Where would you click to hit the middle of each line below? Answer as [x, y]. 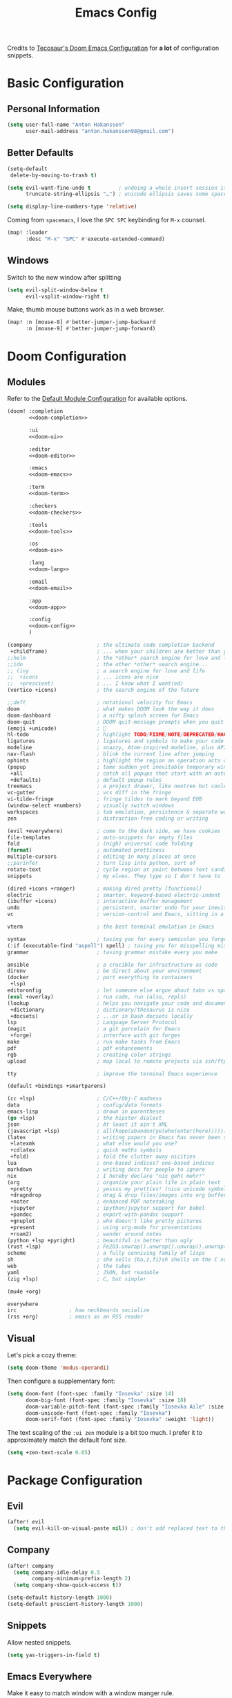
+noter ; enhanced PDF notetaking [92, 1202]
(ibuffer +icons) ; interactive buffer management [100, 902]
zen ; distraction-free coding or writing [108, 819]
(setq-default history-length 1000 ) [60, 1598]
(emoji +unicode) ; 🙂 [57, 729]
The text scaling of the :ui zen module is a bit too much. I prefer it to [105, 1433]
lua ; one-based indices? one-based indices [111, 1163]
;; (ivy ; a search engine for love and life [106, 671]
